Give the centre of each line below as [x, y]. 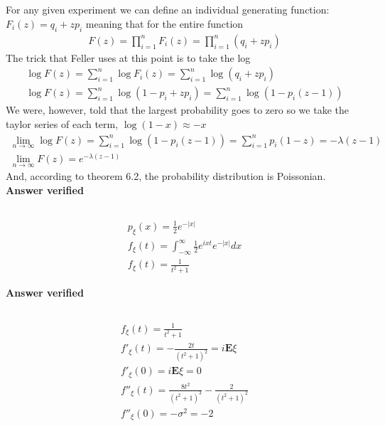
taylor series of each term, [62, 124]
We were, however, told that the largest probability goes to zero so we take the [177, 110]
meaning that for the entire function [164, 23]
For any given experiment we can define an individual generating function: [168, 10]
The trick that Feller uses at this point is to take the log [128, 57]
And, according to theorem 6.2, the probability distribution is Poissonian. [166, 176]
